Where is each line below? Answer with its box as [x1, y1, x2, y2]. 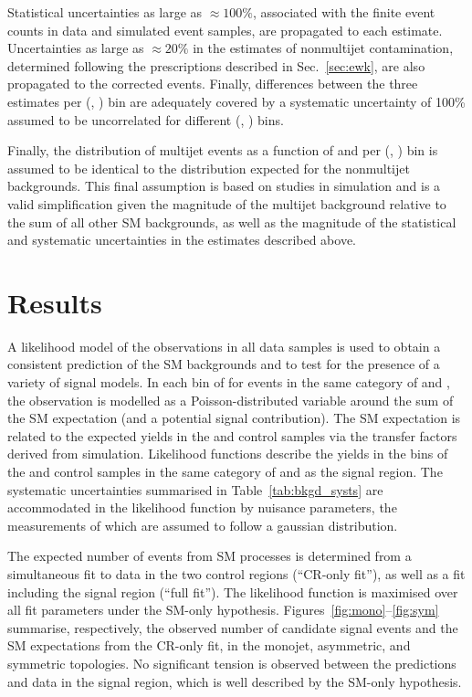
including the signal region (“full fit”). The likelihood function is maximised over [7, 582, 458, 601]
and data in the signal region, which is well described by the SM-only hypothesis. [7, 671, 462, 691]
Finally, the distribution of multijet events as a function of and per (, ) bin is [7, 141, 438, 160]
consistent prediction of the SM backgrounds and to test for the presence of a [7, 354, 440, 374]
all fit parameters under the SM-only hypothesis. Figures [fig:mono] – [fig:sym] [7, 600, 439, 619]
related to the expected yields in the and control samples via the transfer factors [7, 426, 457, 445]
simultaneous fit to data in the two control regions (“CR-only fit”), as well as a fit [7, 564, 466, 583]
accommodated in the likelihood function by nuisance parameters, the [7, 498, 397, 517]
